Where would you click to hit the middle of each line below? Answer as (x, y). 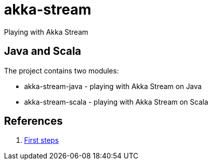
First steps (41, 140)
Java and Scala (43, 51)
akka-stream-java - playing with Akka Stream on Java (113, 86)
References (33, 121)
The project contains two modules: (62, 70)
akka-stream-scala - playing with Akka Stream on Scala (116, 102)
